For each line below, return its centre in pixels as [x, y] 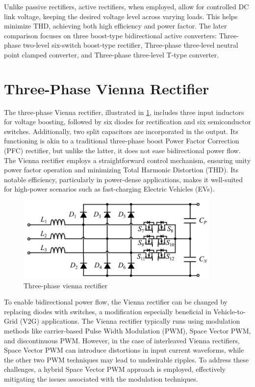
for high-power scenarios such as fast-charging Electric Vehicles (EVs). [109, 189]
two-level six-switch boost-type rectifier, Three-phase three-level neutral [130, 45]
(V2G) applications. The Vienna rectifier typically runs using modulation [130, 321]
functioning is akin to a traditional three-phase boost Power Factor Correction [122, 141]
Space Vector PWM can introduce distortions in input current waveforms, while [124, 350]
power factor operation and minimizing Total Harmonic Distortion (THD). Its [121, 170]
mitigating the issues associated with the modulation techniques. [101, 378]
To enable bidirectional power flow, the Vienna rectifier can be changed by [116, 302]
